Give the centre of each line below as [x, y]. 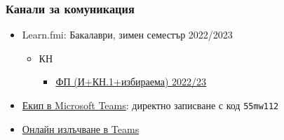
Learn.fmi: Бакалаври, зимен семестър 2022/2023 [127, 35]
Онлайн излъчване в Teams [81, 128]
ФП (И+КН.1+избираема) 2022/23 [131, 82]
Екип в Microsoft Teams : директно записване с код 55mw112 [150, 105]
